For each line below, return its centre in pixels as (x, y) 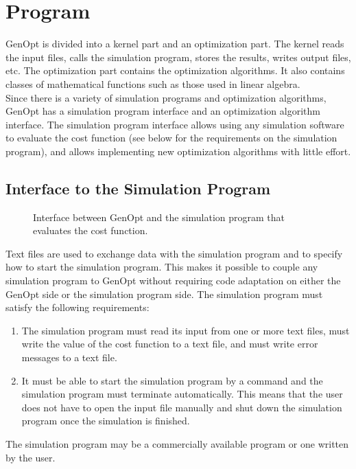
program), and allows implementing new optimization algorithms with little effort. (178, 151)
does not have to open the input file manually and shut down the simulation (182, 407)
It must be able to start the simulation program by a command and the (172, 380)
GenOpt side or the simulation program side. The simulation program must (164, 294)
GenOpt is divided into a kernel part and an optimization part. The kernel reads (175, 44)
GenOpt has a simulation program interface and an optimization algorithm (163, 111)
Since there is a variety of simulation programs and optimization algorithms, (166, 97)
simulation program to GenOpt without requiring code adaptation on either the (173, 281)
